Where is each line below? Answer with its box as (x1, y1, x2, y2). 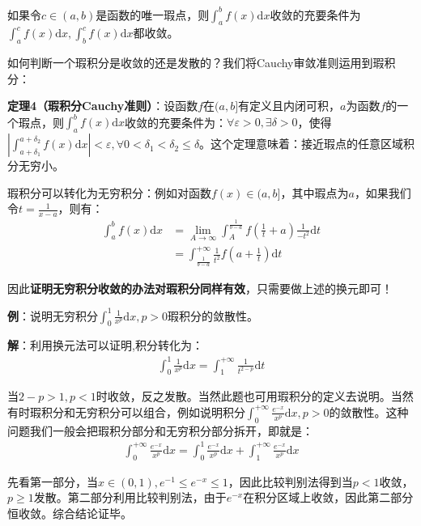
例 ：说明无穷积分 (7, 307, 98, 324)
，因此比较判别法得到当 (228, 473, 353, 490)
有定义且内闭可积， (238, 97, 341, 114)
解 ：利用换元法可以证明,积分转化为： (7, 337, 203, 354)
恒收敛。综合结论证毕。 (7, 504, 132, 521)
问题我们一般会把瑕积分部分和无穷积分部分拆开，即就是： (7, 422, 313, 439)
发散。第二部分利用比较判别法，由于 (33, 489, 227, 506)
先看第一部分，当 (7, 473, 98, 490)
